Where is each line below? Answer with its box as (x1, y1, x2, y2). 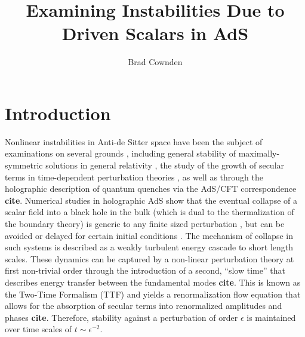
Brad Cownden (128, 56, 183, 68)
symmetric (5, 159, 43, 171)
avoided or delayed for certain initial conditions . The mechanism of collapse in (5, 229, 293, 241)
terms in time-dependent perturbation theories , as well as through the (5, 170, 263, 183)
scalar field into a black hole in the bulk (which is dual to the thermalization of (5, 206, 294, 218)
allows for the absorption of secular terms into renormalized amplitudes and (5, 299, 282, 312)
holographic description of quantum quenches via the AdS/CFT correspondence (5, 182, 297, 195)
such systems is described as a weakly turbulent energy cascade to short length (5, 241, 294, 253)
